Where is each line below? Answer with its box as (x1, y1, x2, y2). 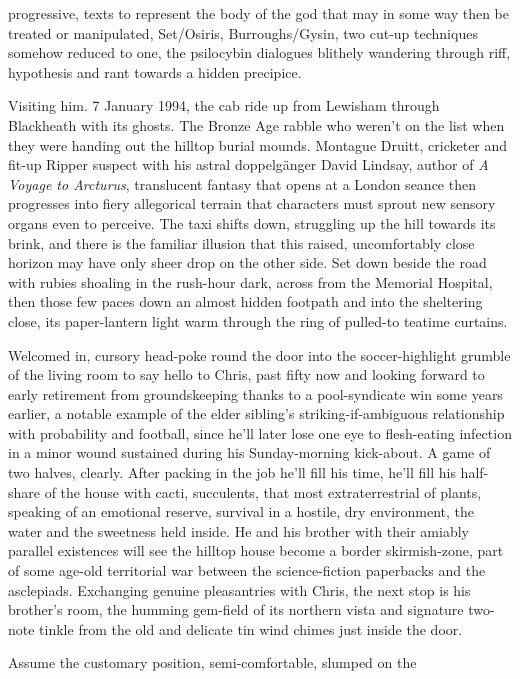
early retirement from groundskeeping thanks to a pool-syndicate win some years (8, 383, 503, 404)
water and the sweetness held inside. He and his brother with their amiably (8, 520, 469, 541)
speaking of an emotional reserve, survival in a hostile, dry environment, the (8, 501, 475, 522)
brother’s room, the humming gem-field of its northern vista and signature (8, 599, 464, 620)
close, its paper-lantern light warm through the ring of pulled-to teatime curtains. (8, 310, 508, 331)
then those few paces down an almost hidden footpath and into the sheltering (8, 291, 483, 312)
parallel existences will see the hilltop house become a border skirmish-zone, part (8, 540, 504, 561)
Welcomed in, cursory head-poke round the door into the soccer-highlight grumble (8, 344, 511, 365)
